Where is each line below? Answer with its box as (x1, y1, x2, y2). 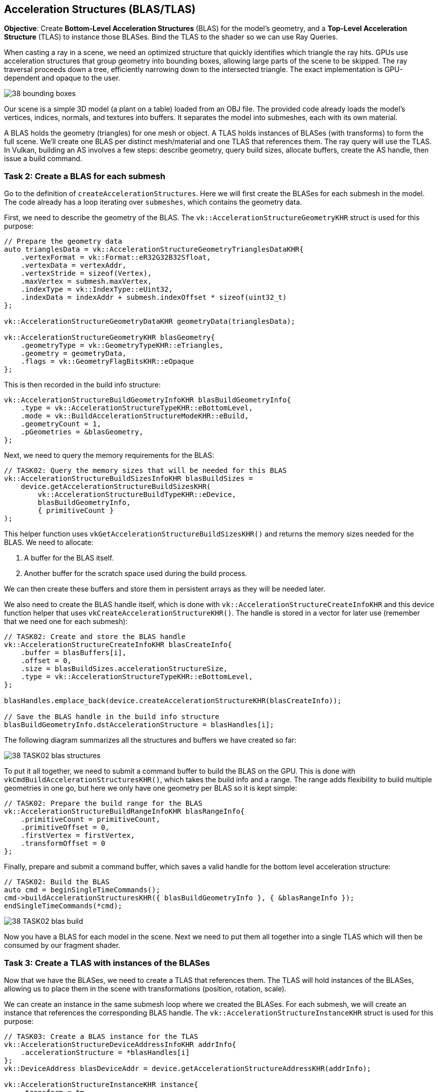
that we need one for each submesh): (4, 617, 128, 626)
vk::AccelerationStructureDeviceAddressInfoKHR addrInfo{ (4, 1040, 236, 1048)
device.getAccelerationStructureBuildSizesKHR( (21, 482, 211, 491)
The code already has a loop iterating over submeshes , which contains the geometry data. (4, 198, 302, 207)
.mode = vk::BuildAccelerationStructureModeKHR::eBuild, (21, 412, 249, 420)
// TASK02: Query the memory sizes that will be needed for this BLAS (4, 466, 287, 475)
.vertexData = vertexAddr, (21, 261, 127, 270)
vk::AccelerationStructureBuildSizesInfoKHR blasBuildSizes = (4, 474, 253, 483)
